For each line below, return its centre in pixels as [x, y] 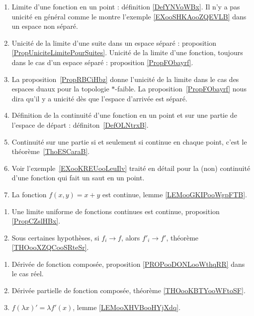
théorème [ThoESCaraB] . [51, 151]
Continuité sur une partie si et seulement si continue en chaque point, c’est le [129, 141]
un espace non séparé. [45, 26]
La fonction [29, 194]
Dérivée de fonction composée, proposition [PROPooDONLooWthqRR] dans [128, 264]
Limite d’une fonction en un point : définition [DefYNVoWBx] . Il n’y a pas [126, 6]
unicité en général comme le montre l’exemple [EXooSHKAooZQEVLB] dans [129, 16]
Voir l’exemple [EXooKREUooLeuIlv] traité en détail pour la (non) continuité [131, 168]
